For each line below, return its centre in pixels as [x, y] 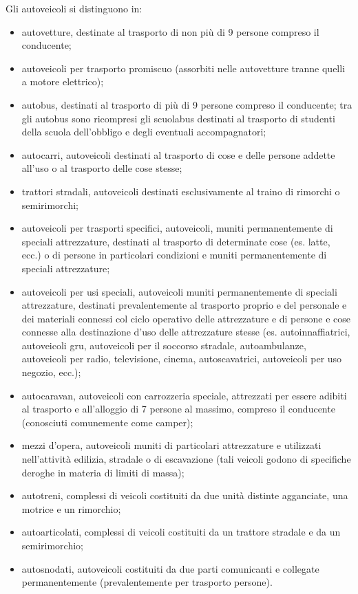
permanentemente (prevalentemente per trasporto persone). [147, 582]
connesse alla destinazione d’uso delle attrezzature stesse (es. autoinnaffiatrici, [186, 332]
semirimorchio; [53, 545]
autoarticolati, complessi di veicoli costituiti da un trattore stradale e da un [181, 532]
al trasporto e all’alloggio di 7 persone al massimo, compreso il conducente [178, 409]
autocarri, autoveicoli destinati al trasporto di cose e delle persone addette [178, 154]
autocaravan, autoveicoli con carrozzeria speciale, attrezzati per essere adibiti [184, 395]
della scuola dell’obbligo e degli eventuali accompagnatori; [144, 132]
